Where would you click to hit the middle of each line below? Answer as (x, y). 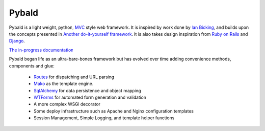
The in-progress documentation (41, 50)
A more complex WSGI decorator (67, 104)
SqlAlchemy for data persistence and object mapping (87, 90)
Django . (17, 41)
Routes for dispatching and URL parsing (74, 77)
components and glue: (32, 65)
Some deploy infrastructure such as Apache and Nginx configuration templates (114, 111)
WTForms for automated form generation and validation (90, 97)
